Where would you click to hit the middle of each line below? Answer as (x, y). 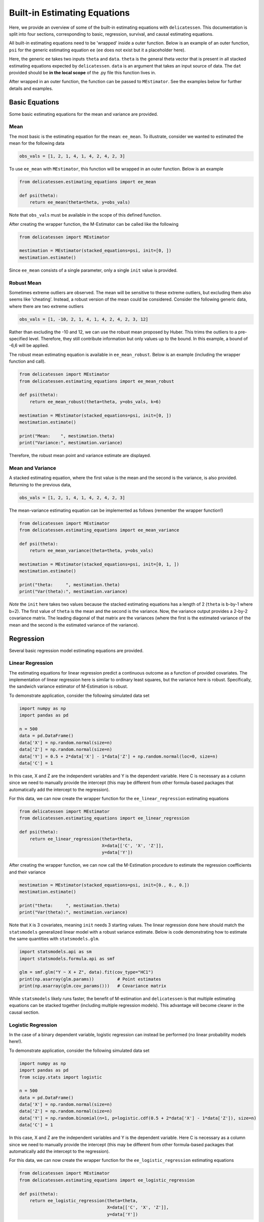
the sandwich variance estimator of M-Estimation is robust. (68, 686)
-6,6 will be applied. (29, 346)
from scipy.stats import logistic (61, 1077)
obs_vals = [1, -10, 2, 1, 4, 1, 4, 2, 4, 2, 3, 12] (84, 319)
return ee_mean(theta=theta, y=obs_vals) (80, 202)
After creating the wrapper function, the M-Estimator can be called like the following (94, 224)
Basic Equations (34, 102)
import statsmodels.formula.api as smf (67, 959)
